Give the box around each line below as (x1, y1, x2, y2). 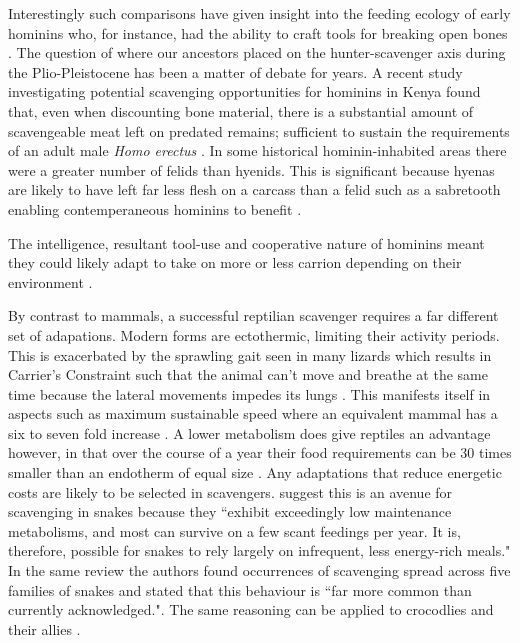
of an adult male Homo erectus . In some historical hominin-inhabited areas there (8, 140, 507, 161)
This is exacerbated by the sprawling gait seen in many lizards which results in (8, 344, 492, 365)
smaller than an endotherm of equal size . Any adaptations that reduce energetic (8, 462, 502, 483)
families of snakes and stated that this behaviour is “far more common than (8, 579, 472, 600)
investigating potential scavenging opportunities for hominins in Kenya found (8, 81, 481, 102)
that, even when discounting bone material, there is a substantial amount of (8, 100, 474, 121)
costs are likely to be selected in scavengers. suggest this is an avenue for (8, 481, 453, 502)
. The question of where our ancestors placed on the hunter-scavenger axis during (8, 42, 506, 63)
